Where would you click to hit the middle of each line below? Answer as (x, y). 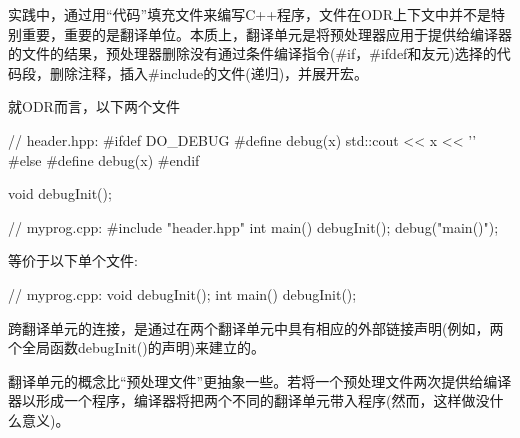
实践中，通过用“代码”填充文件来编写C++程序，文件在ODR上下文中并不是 (249, 14)
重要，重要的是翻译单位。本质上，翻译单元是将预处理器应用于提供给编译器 (266, 33)
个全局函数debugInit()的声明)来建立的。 (137, 347)
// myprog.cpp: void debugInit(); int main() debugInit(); (182, 293)
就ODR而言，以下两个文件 (94, 106)
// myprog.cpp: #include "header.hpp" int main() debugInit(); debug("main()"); (253, 226)
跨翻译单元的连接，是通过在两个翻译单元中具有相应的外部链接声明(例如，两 (256, 327)
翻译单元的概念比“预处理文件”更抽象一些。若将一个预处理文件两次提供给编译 (260, 380)
